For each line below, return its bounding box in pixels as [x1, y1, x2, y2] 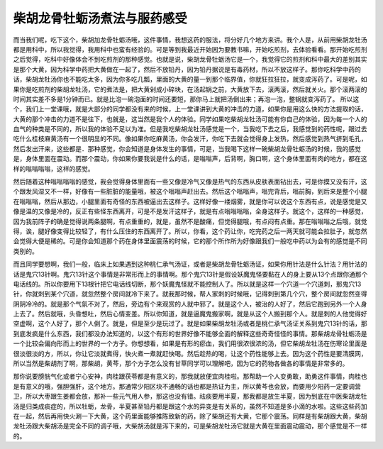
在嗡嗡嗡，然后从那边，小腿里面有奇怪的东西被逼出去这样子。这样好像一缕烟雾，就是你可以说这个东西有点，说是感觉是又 [13, 197, 367, 206]
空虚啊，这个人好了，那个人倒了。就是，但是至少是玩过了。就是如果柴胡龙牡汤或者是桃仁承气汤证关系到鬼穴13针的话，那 [13, 319, 368, 328]
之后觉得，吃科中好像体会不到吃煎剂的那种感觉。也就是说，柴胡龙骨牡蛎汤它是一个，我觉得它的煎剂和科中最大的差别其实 [13, 55, 367, 64]
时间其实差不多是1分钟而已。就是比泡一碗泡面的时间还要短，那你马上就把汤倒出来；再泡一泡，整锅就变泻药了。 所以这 [13, 94, 360, 103]
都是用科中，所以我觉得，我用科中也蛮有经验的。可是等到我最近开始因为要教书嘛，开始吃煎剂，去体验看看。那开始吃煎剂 [13, 45, 367, 53]
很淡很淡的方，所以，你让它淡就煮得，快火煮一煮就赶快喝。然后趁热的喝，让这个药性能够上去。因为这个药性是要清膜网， [13, 349, 367, 357]
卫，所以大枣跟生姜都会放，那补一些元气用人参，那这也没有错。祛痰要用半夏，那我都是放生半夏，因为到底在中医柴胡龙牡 [13, 392, 367, 401]
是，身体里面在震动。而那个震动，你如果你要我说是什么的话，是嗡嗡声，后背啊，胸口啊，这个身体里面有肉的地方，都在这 [13, 155, 367, 163]
